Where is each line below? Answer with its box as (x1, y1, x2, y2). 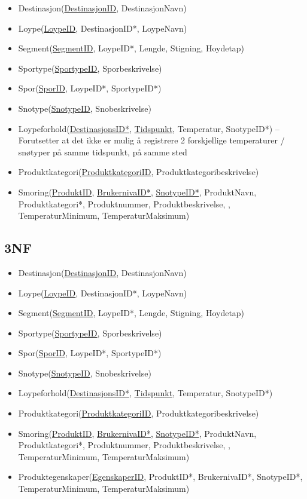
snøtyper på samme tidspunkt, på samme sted (18, 145, 187, 158)
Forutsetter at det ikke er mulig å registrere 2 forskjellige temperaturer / (18, 134, 285, 146)
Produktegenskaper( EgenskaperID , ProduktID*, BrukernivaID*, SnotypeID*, (18, 470, 303, 483)
